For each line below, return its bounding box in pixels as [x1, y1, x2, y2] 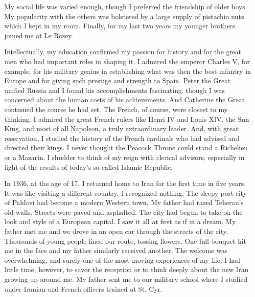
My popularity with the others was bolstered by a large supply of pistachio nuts [4, 11, 244, 21]
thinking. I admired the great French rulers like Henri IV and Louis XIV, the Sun [4, 114, 249, 124]
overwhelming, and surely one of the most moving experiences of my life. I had [4, 254, 240, 265]
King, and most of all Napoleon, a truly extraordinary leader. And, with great [4, 123, 239, 134]
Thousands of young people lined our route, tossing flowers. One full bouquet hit [4, 235, 247, 246]
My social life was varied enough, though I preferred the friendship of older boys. [4, 1, 247, 11]
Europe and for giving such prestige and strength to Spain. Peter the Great [4, 75, 231, 86]
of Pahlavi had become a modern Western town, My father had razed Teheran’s [4, 197, 244, 207]
